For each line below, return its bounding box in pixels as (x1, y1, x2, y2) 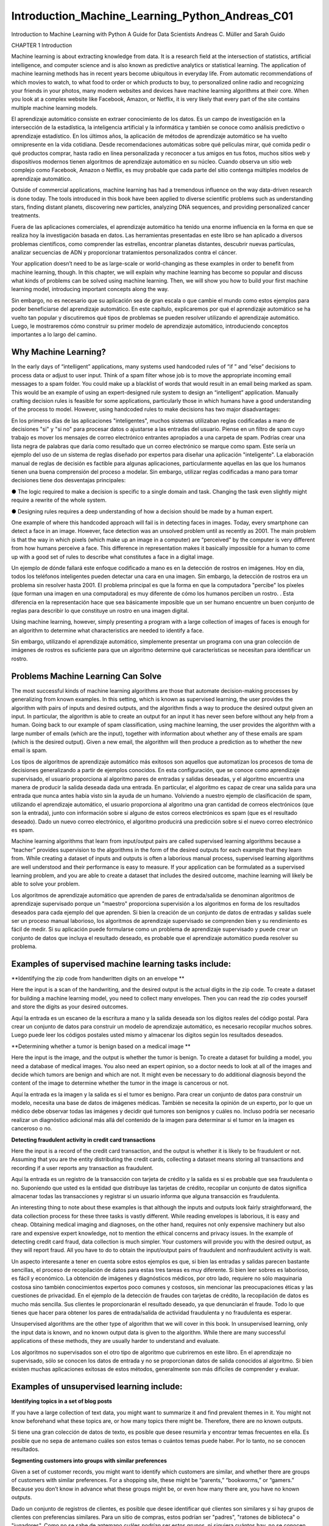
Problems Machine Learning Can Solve (11, 671, 161, 681)
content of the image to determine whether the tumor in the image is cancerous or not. (11, 1079, 228, 1087)
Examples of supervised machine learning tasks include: (11, 958, 232, 969)
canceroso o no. (11, 1125, 52, 1132)
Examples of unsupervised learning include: (11, 1381, 183, 1392)
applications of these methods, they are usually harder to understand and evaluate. (11, 1337, 220, 1345)
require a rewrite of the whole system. (11, 496, 107, 504)
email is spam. (11, 747, 48, 754)
